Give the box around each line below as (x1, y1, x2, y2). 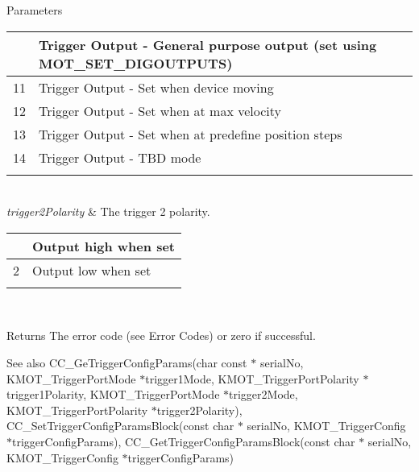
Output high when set (32, 236, 175, 255)
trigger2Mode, (229, 386, 298, 403)
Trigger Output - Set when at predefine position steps (39, 124, 342, 143)
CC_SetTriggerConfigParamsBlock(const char (6, 417, 234, 434)
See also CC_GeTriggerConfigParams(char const (6, 354, 247, 371)
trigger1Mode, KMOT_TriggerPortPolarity (145, 370, 359, 387)
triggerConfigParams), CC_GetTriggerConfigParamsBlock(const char (12, 433, 355, 449)
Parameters (6, 2, 63, 18)
